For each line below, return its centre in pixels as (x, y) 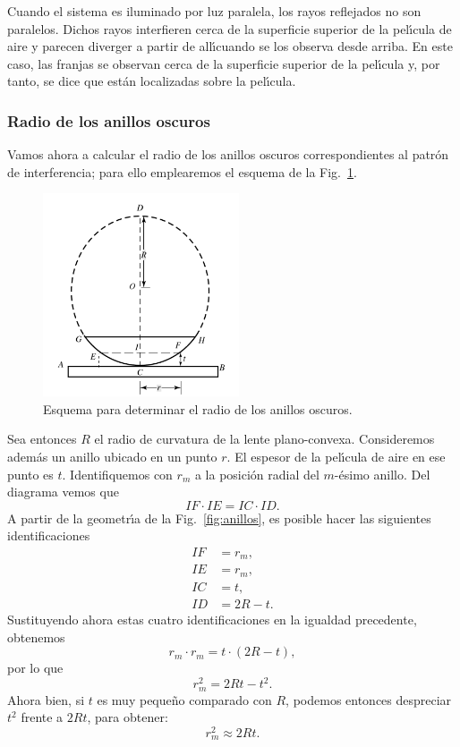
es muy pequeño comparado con (184, 699)
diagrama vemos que (63, 492)
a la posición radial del (257, 474)
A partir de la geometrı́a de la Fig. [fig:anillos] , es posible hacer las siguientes (219, 518)
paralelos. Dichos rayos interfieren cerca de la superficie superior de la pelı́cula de (230, 28)
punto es (30, 474)
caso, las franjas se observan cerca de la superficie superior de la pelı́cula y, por (224, 63)
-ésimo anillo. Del (382, 474)
